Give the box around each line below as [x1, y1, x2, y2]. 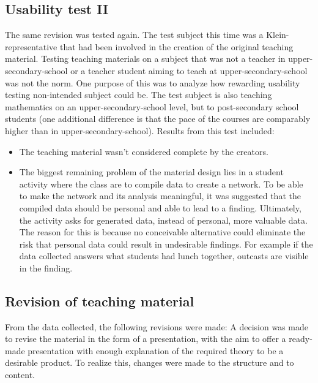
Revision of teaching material [5, 291, 194, 310]
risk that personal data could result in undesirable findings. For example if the [19, 237, 313, 250]
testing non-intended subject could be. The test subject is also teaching [5, 88, 272, 101]
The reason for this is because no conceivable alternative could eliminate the [19, 226, 306, 238]
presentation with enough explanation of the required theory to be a [28, 344, 284, 357]
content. [5, 368, 35, 381]
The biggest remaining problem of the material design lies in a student [19, 165, 284, 178]
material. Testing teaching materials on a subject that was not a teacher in [5, 52, 286, 65]
